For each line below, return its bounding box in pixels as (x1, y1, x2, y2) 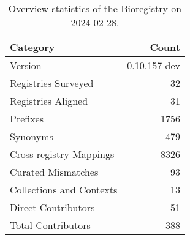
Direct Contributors (10, 200, 95, 214)
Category (10, 40, 55, 54)
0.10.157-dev (127, 58, 180, 72)
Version (10, 58, 42, 72)
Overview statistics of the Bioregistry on (8, 1, 182, 15)
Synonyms (10, 129, 53, 143)
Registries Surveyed (10, 76, 94, 90)
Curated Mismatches (10, 165, 99, 179)
